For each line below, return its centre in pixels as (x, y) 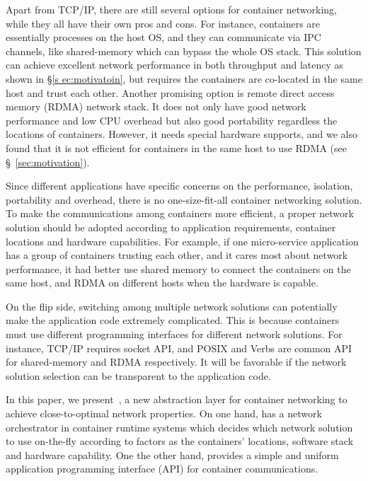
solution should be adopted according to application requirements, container (171, 227)
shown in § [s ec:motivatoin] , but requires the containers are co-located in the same (184, 78)
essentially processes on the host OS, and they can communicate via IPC (163, 37)
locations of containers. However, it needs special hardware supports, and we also (182, 134)
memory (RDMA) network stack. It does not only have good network (156, 106)
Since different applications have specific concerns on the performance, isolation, (179, 186)
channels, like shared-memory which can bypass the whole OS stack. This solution (184, 51)
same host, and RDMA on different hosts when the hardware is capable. (162, 283)
